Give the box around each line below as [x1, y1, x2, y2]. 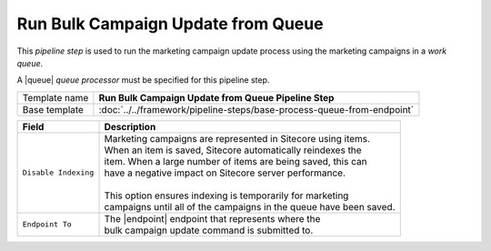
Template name [22, 91, 89, 104]
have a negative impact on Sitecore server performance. [104, 166, 346, 179]
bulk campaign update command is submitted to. [104, 224, 314, 236]
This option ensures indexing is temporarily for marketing [104, 189, 349, 202]
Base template [22, 103, 84, 115]
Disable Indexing [22, 168, 95, 177]
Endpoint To [22, 219, 72, 229]
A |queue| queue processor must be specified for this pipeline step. [16, 75, 270, 85]
